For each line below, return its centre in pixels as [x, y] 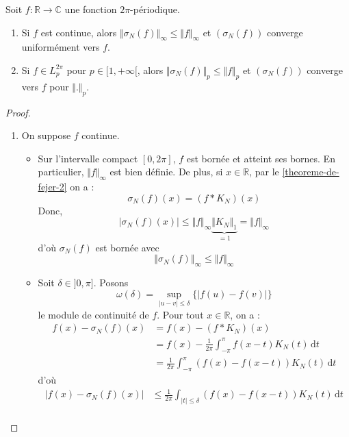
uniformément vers [61, 47]
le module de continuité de [93, 314]
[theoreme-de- [311, 172]
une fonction [91, 9]
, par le [264, 172]
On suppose [46, 135]
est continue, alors [79, 32]
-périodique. [155, 9]
